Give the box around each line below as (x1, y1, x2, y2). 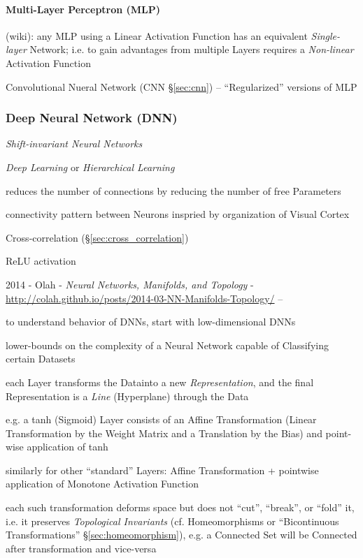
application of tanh (27, 439, 108, 454)
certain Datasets (6, 351, 76, 366)
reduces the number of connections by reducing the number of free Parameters (6, 183, 341, 198)
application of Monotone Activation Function (6, 476, 199, 491)
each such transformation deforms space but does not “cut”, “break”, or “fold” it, (6, 500, 355, 515)
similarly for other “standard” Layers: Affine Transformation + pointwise (6, 462, 319, 477)
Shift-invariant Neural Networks (6, 136, 143, 151)
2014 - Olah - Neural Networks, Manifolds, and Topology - (6, 277, 254, 291)
